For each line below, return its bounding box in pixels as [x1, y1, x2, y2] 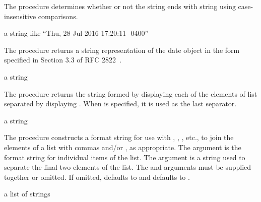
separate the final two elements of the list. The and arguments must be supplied [4, 162, 251, 172]
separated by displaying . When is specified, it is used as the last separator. [4, 98, 237, 109]
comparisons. [38, 11, 78, 21]
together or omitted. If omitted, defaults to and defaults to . [4, 171, 190, 182]
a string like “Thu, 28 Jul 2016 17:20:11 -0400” [4, 28, 149, 38]
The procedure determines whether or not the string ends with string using [4, 1, 236, 11]
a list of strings [4, 188, 50, 199]
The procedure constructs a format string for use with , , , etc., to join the [4, 132, 234, 143]
